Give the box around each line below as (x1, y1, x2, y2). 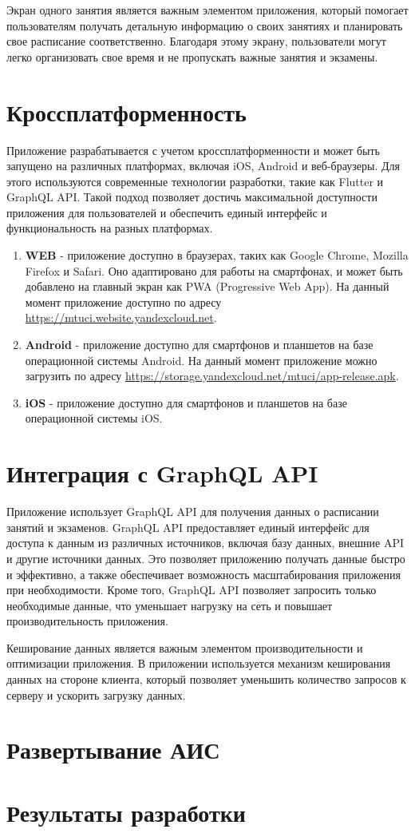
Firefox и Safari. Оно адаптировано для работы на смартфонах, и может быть (25, 262, 403, 279)
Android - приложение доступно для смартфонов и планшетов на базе (25, 336, 373, 353)
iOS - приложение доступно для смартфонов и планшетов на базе (25, 394, 347, 411)
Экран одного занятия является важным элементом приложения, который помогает (6, 2, 409, 18)
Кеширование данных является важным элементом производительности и (6, 639, 363, 656)
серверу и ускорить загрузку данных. (6, 686, 186, 703)
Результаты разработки (6, 795, 246, 828)
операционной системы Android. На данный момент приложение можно (25, 351, 377, 368)
